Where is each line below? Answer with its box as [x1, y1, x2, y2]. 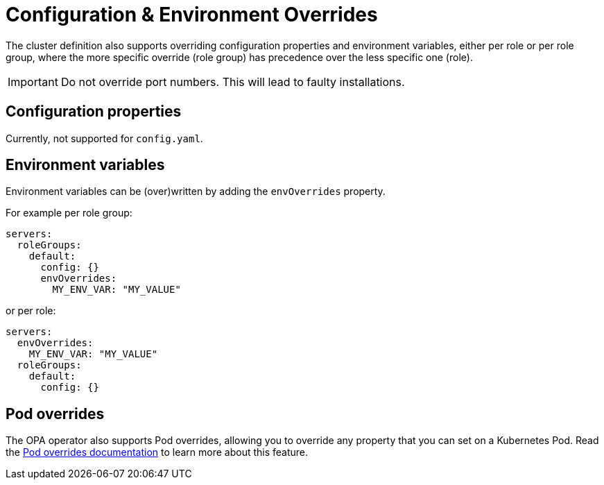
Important [8, 74, 58, 89]
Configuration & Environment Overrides [6, 3, 378, 26]
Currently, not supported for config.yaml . [6, 132, 203, 144]
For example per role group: [6, 207, 132, 219]
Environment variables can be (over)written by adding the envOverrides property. [6, 185, 386, 198]
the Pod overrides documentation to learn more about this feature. [6, 446, 309, 459]
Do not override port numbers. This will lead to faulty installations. [60, 74, 405, 89]
